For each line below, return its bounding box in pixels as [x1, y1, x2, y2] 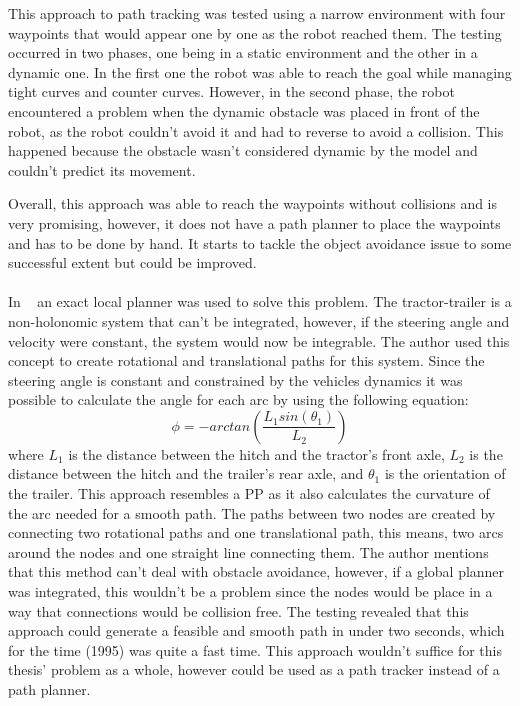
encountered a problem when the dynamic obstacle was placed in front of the [8, 100, 480, 121]
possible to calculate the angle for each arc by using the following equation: [8, 389, 469, 410]
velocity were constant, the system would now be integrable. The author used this [8, 330, 510, 351]
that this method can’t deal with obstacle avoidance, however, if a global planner [8, 561, 505, 582]
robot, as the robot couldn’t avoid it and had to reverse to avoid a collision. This [8, 120, 504, 141]
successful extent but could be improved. [8, 252, 257, 273]
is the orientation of [384, 463, 506, 484]
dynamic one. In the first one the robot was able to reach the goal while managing [8, 61, 512, 82]
